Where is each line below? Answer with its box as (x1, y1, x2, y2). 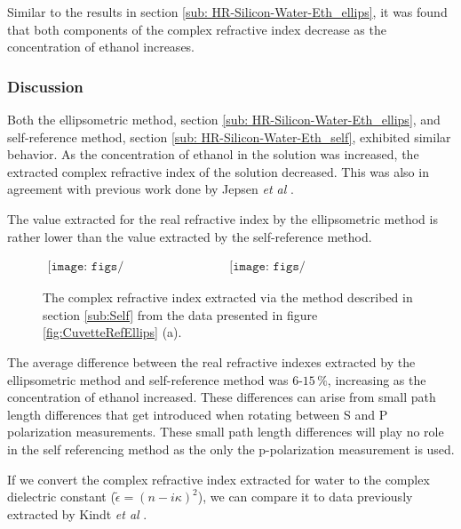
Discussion (7, 75, 83, 97)
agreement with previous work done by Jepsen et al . (7, 180, 294, 198)
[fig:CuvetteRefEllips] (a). (43, 323, 182, 341)
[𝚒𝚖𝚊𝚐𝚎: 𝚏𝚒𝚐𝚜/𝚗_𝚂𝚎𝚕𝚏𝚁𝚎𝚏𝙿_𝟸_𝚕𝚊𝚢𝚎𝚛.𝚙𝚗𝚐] (229, 260, 306, 274)
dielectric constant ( (7, 487, 115, 506)
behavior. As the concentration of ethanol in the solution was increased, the (7, 145, 419, 164)
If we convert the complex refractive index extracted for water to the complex (7, 469, 430, 488)
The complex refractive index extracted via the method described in (43, 288, 413, 307)
